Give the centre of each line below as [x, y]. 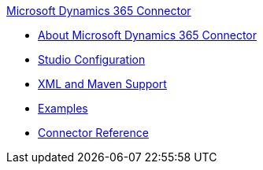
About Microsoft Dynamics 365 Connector [147, 35]
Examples [63, 108]
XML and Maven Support [102, 84]
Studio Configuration [92, 59]
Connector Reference [93, 133]
